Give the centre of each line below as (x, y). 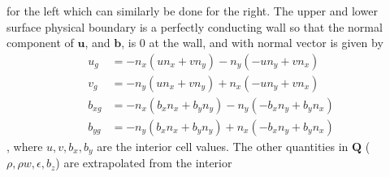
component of (40, 43)
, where (25, 146)
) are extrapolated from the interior (144, 163)
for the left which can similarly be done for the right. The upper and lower (192, 11)
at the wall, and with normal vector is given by (266, 43)
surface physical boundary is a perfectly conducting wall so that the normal (195, 26)
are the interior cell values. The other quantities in (223, 146)
